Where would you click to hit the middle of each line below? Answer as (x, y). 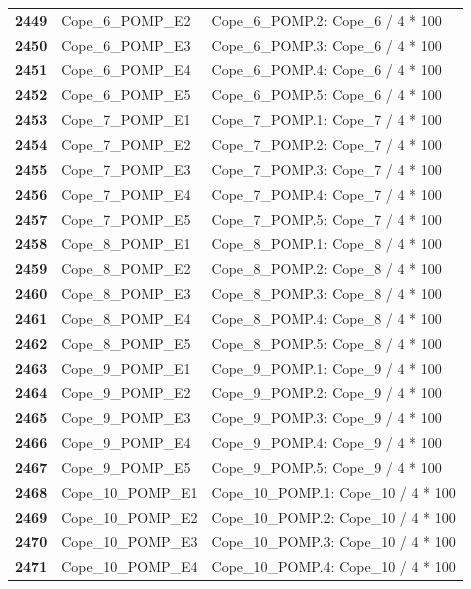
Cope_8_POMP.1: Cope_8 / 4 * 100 (326, 243)
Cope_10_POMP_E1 (129, 491)
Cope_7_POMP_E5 (126, 218)
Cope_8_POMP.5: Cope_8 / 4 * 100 (326, 342)
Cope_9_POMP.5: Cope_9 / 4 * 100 (326, 466)
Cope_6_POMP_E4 (126, 69)
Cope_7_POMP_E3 (126, 168)
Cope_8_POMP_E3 (126, 293)
